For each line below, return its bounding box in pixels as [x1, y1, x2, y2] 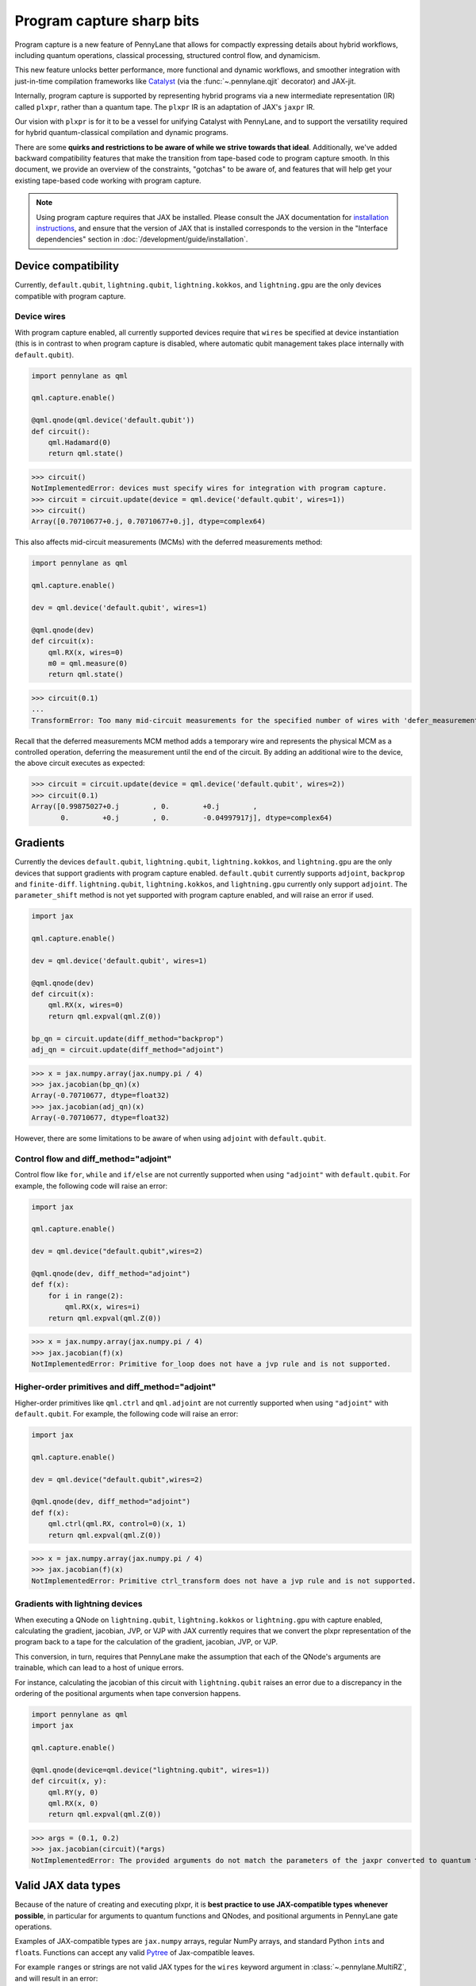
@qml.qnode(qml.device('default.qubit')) [31, 415, 195, 425]
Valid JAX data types [14, 1879, 121, 1892]
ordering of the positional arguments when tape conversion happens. [14, 1688, 241, 1698]
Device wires [14, 311, 67, 322]
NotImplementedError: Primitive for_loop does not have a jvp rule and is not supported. [31, 1359, 392, 1368]
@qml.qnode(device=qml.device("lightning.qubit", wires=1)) [31, 1765, 271, 1775]
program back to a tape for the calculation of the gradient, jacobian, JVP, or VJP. [14, 1637, 278, 1647]
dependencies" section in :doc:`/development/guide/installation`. [36, 234, 248, 244]
